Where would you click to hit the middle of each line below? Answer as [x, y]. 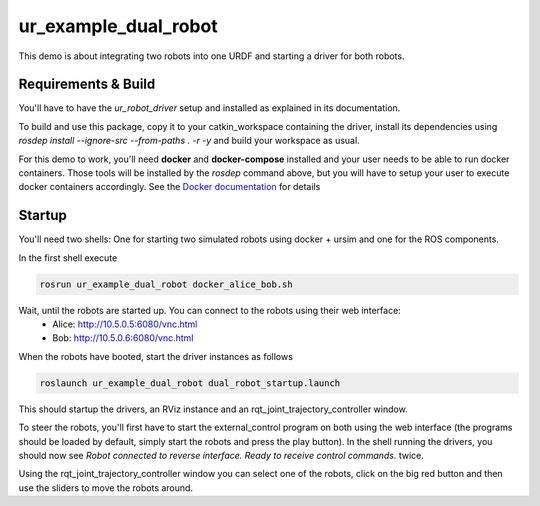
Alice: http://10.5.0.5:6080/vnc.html [125, 324]
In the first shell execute [68, 257]
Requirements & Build [87, 84]
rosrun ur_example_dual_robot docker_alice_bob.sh [166, 284]
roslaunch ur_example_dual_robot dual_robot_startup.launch [190, 383]
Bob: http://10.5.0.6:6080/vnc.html [123, 338]
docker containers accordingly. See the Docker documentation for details [169, 187]
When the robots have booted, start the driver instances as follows [156, 356]
